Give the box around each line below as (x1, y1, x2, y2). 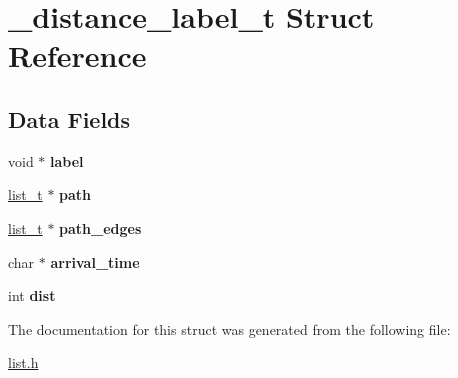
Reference (8, 35, 147, 76)
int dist (8, 285, 56, 306)
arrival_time (50, 251, 140, 272)
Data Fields (8, 103, 131, 134)
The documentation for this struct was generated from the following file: (8, 318, 451, 339)
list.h (8, 352, 39, 373)
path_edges (59, 217, 142, 238)
